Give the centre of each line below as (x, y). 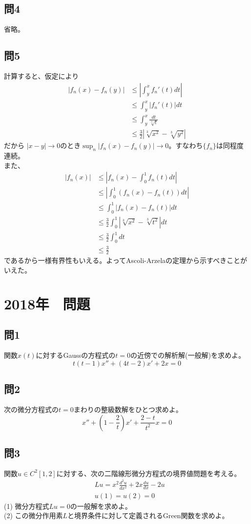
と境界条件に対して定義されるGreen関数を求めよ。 (148, 515)
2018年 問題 (47, 303)
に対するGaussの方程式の (76, 355)
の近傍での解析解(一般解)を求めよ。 (188, 355)
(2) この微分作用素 (33, 515)
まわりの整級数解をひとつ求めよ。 (128, 409)
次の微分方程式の (31, 409)
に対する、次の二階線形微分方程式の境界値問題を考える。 (149, 473)
